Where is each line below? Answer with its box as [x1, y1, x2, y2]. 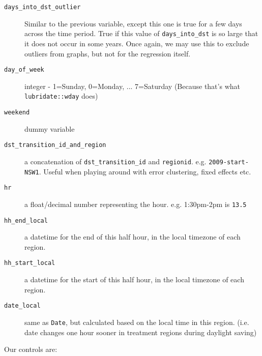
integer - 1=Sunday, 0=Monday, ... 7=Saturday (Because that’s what [24, 80, 240, 91]
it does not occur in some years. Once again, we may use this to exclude [24, 38, 249, 48]
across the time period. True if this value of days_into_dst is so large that [24, 28, 258, 39]
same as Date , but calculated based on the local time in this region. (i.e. [24, 316, 249, 327]
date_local [4, 302, 41, 310]
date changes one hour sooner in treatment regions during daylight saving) [24, 327, 257, 337]
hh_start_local [4, 259, 55, 267]
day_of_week [4, 66, 44, 74]
